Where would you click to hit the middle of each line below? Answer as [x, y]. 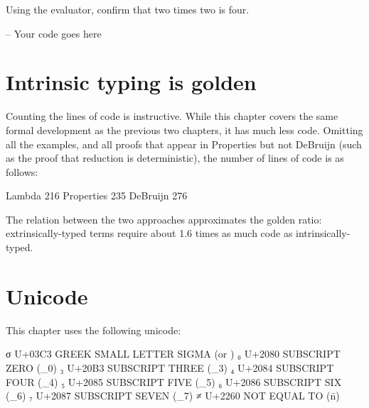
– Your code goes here [54, 33]
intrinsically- [323, 233]
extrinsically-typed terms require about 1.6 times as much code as [149, 233]
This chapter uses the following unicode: [93, 330]
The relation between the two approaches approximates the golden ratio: [164, 219]
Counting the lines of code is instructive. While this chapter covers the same [172, 116]
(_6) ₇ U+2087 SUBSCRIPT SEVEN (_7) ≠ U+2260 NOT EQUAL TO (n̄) [173, 396]
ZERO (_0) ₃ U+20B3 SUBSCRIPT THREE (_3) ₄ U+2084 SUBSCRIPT [170, 367]
